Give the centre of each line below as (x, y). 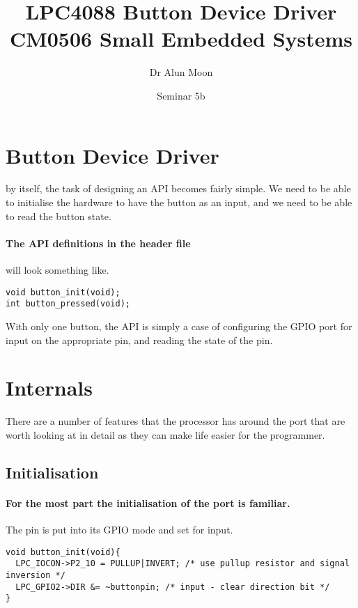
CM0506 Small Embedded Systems (181, 39)
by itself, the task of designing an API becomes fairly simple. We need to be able (178, 188)
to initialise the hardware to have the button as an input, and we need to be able (179, 202)
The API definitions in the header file (98, 243)
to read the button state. (59, 216)
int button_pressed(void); (68, 304)
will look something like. (57, 270)
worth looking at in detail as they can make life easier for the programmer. (165, 434)
